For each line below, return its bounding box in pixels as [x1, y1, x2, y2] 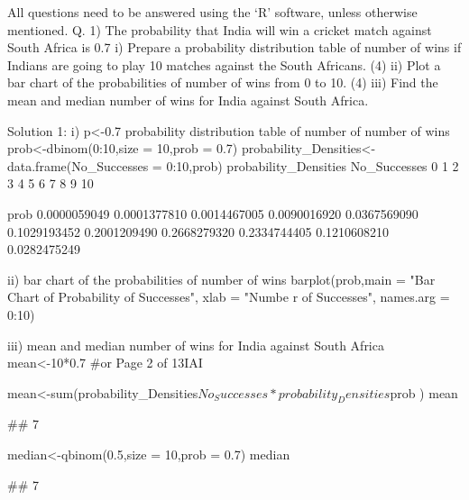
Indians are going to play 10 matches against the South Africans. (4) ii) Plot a [7, 55, 441, 74]
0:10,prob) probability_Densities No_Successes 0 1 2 [166, 156, 459, 175]
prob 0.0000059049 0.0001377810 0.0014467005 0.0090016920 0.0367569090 [7, 204, 418, 223]
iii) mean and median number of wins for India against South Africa [7, 335, 384, 354]
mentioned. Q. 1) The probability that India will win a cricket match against [7, 20, 432, 39]
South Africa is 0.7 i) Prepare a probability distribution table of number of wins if [7, 38, 462, 57]
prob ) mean [390, 383, 458, 402]
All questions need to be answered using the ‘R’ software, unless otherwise [7, 3, 418, 21]
